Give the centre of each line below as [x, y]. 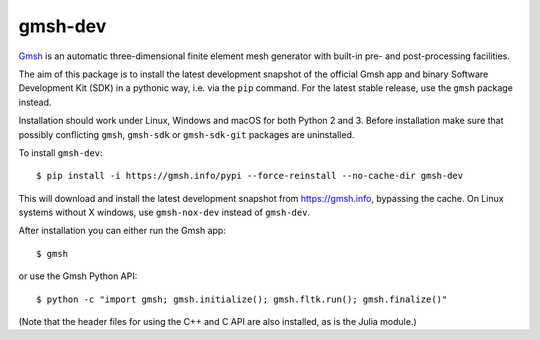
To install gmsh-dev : [61, 152]
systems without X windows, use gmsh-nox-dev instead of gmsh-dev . [164, 212]
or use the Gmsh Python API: [78, 276]
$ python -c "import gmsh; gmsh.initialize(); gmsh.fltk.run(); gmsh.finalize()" [242, 299]
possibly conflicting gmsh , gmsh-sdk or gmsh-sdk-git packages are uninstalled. [186, 134]
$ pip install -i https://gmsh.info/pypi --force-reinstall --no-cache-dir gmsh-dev [250, 176]
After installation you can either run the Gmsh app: [122, 231]
